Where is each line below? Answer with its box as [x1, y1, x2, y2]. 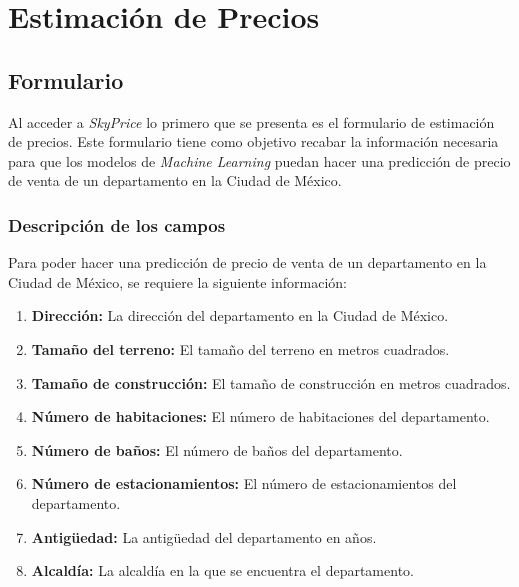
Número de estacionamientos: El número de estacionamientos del [31, 473, 457, 494]
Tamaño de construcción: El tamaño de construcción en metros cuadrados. [31, 372, 511, 393]
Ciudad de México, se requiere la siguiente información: [8, 271, 347, 292]
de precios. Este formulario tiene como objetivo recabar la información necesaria [8, 131, 499, 152]
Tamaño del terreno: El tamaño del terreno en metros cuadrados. [31, 338, 450, 359]
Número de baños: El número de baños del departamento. [31, 439, 403, 460]
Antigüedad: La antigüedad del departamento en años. [31, 526, 377, 547]
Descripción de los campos [8, 212, 226, 237]
